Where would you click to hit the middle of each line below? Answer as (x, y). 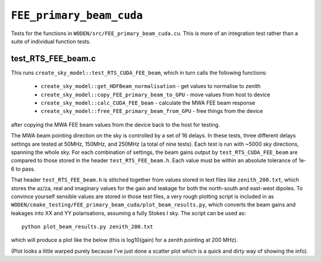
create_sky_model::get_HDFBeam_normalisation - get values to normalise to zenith (151, 86)
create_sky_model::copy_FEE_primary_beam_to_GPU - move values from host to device (155, 95)
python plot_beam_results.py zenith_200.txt (88, 227)
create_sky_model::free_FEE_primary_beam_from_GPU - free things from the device (152, 111)
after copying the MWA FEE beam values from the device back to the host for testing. (115, 124)
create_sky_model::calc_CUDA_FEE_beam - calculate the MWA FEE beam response (148, 103)
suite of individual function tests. (51, 41)
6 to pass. (23, 169)
